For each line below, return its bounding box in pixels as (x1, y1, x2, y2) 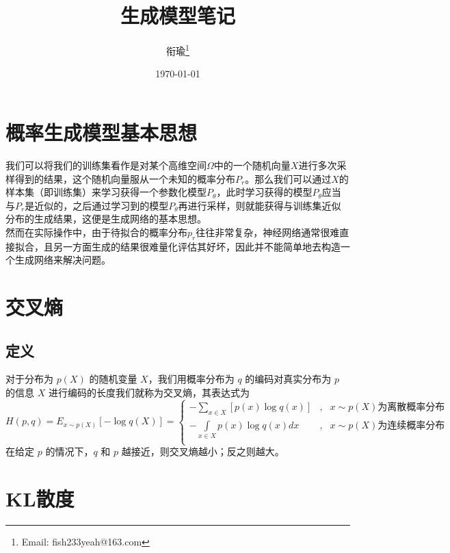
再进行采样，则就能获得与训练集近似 (178, 198, 341, 212)
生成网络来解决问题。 (14, 253, 111, 267)
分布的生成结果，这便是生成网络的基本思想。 (5, 211, 207, 226)
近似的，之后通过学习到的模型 (34, 198, 169, 212)
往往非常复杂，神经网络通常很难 (196, 224, 340, 239)
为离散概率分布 (378, 402, 445, 412)
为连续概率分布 (378, 420, 445, 430)
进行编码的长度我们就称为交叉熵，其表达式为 (48, 385, 250, 400)
